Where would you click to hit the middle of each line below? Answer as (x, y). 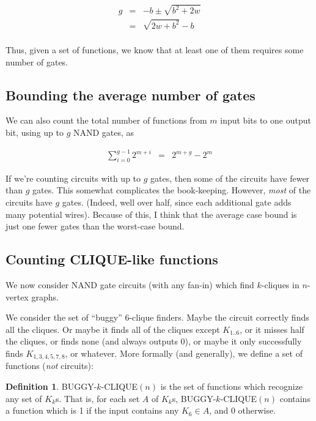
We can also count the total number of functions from (106, 120)
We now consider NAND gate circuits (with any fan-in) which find (130, 285)
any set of (24, 398)
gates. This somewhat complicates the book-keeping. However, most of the (172, 190)
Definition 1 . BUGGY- (51, 386)
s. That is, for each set (98, 398)
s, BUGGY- (194, 398)
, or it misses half (272, 329)
